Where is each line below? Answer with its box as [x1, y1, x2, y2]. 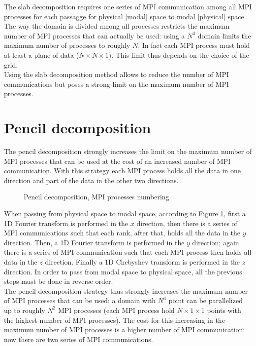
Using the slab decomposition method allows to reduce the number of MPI [4, 69, 229, 79]
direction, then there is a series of [136, 218, 237, 228]
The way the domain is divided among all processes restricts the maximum [4, 21, 230, 31]
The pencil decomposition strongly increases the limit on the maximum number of [4, 146, 252, 156]
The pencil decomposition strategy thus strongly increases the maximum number [4, 285, 248, 296]
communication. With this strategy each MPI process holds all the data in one [4, 165, 241, 176]
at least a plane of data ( [4, 49, 79, 60]
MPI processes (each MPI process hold [58, 305, 175, 315]
